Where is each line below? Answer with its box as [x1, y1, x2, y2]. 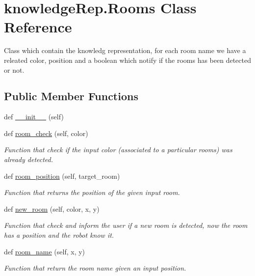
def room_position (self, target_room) [4, 170, 120, 181]
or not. [4, 64, 25, 75]
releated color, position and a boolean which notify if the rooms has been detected [4, 55, 251, 65]
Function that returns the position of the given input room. [4, 187, 180, 197]
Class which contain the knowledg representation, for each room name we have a [4, 45, 246, 55]
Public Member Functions [4, 88, 138, 104]
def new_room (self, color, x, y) [4, 203, 100, 214]
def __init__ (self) [4, 111, 64, 122]
